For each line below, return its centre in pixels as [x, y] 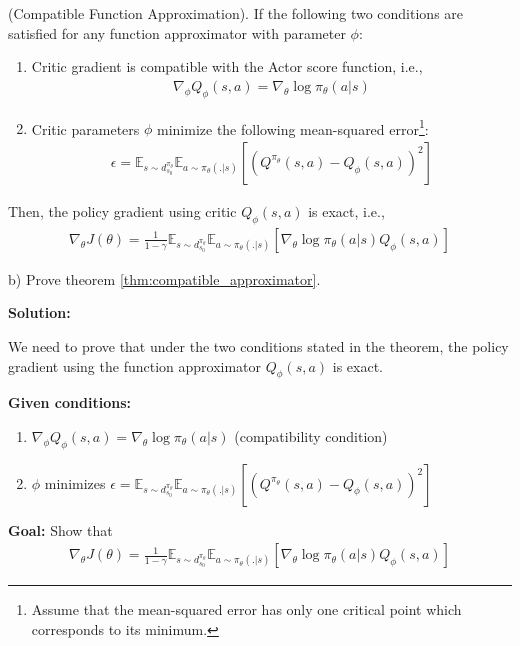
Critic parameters [85, 128]
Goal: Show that [60, 529]
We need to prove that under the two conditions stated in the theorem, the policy [258, 345]
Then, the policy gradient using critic [122, 210]
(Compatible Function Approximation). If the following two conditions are [236, 13]
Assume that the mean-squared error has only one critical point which [246, 609]
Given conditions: [69, 402]
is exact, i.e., [346, 210]
